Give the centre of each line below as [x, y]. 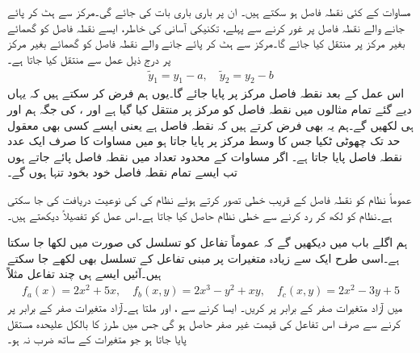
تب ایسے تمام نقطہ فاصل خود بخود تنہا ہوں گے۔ [122, 172]
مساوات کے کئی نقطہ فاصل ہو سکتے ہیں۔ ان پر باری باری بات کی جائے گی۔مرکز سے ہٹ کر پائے [209, 11]
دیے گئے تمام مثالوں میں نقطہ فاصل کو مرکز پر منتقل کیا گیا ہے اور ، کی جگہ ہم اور [210, 109]
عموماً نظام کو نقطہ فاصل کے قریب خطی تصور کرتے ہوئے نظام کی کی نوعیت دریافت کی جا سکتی [210, 199]
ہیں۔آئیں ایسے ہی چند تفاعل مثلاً [84, 274]
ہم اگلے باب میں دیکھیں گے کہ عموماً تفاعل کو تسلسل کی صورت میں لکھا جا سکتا [208, 242]
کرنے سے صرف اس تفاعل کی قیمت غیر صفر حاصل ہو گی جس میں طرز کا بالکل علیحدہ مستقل [204, 323]
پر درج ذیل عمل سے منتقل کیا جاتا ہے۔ [89, 58]
